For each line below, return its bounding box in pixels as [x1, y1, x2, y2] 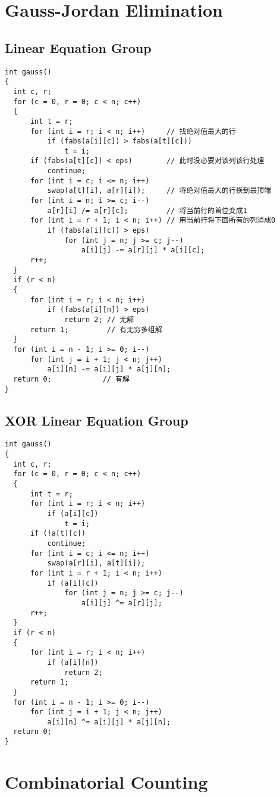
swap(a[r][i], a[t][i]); [47, 559, 146, 568]
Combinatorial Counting [5, 769, 208, 793]
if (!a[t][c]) [30, 529, 86, 538]
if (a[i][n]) [47, 658, 99, 667]
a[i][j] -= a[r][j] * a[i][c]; [81, 246, 205, 255]
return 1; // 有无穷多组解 [30, 325, 162, 334]
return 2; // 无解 [64, 315, 134, 324]
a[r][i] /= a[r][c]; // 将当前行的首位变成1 [47, 206, 247, 215]
